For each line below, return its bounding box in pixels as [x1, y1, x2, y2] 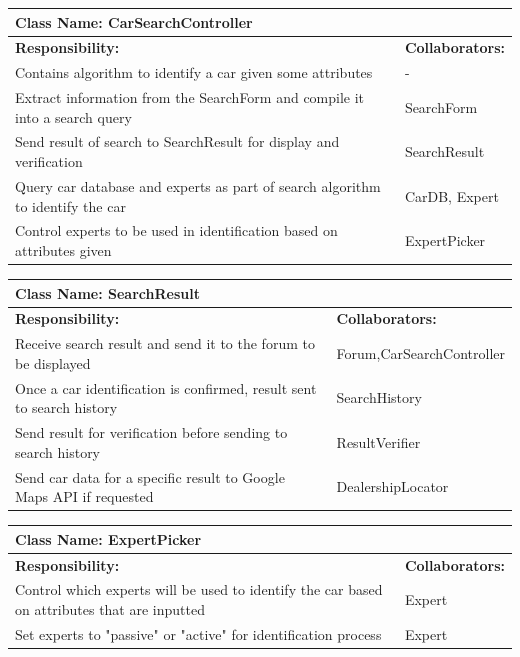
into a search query [15, 106, 132, 127]
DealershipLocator [336, 476, 449, 497]
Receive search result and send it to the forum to [15, 333, 315, 354]
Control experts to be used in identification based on [15, 220, 338, 241]
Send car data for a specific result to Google [15, 466, 285, 487]
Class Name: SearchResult [15, 282, 200, 303]
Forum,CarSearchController [336, 343, 505, 364]
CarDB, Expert [404, 185, 499, 206]
